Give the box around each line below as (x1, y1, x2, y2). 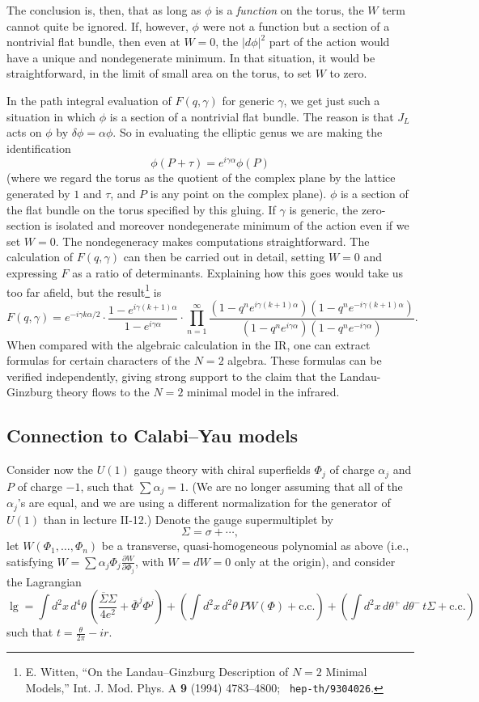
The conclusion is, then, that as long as (6, 2, 201, 18)
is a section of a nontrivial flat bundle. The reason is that (109, 108, 394, 125)
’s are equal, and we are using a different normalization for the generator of (17, 494, 391, 511)
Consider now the (6, 461, 94, 478)
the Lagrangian (6, 573, 82, 590)
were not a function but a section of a (202, 17, 390, 34)
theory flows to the (56, 383, 150, 400)
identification (6, 139, 71, 156)
